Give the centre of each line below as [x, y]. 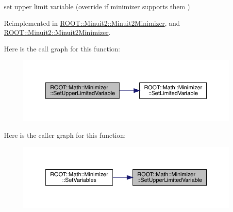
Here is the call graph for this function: [62, 48]
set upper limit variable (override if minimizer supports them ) [97, 6]
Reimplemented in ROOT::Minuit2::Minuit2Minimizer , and [92, 23]
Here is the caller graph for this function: [65, 135]
